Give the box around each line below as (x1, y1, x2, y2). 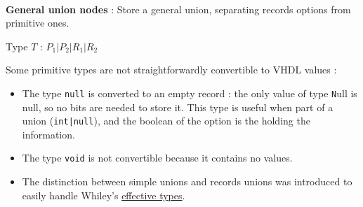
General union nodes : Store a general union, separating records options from (6, 1, 351, 16)
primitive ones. (6, 15, 70, 30)
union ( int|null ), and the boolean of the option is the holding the (22, 113, 310, 128)
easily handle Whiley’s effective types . (22, 187, 185, 202)
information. (22, 127, 75, 141)
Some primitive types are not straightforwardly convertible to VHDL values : (6, 62, 337, 77)
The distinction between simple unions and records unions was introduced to (22, 174, 352, 189)
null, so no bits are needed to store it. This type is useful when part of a (22, 99, 334, 114)
